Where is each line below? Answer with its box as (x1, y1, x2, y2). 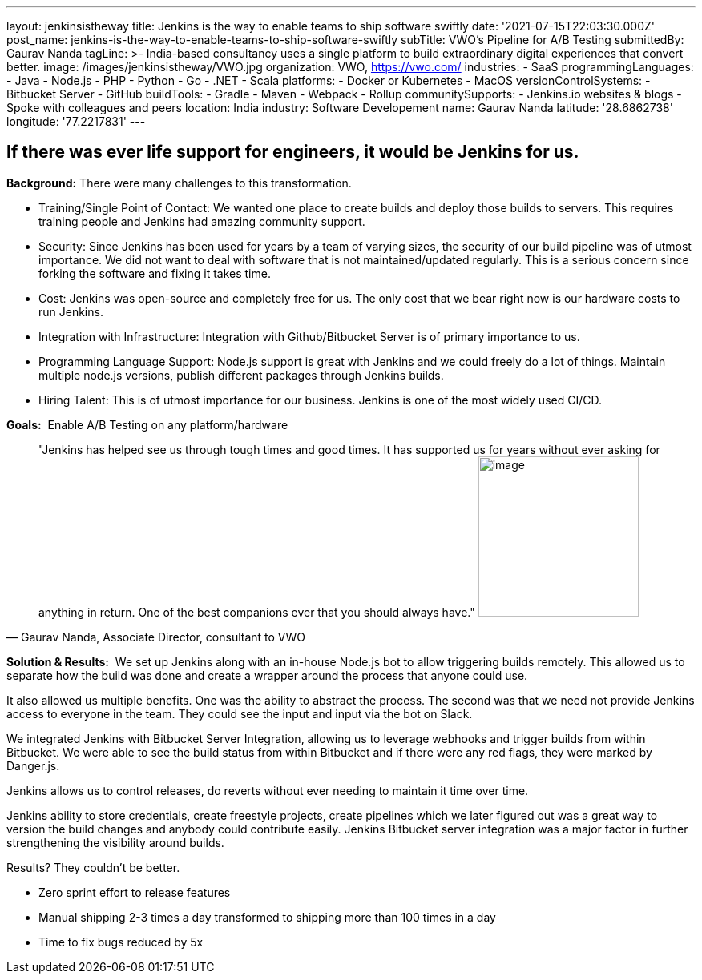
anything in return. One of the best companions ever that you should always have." (38, 604, 475, 619)
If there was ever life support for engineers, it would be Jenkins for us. (6, 142, 579, 163)
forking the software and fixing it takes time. (38, 266, 271, 280)
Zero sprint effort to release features (38, 885, 231, 899)
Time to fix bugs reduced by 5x (38, 934, 204, 949)
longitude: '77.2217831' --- (6, 114, 146, 128)
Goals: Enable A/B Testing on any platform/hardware (6, 417, 288, 432)
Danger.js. (6, 758, 60, 773)
